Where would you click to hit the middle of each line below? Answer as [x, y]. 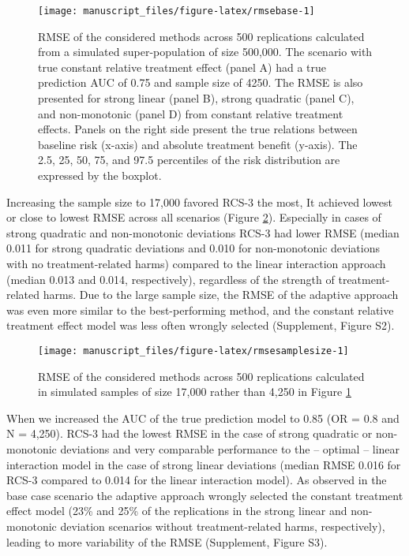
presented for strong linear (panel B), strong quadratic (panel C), [196, 98]
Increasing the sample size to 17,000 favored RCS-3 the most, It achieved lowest [200, 202]
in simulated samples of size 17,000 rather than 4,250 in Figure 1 [195, 392]
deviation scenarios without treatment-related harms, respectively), [223, 526]
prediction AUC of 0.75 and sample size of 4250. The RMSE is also [201, 82]
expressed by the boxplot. [100, 175]
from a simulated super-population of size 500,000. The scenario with [205, 52]
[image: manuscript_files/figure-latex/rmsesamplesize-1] [193, 351]
